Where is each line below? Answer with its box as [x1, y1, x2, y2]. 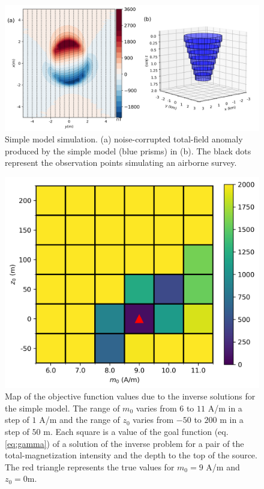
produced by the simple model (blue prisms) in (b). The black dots [5, 144, 251, 157]
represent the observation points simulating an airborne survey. [5, 156, 237, 169]
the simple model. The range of [5, 401, 120, 414]
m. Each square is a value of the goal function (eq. [43, 425, 229, 437]
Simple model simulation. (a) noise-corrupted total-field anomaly [5, 133, 243, 145]
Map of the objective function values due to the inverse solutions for [5, 390, 256, 402]
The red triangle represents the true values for [5, 460, 175, 473]
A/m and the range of [39, 413, 120, 426]
